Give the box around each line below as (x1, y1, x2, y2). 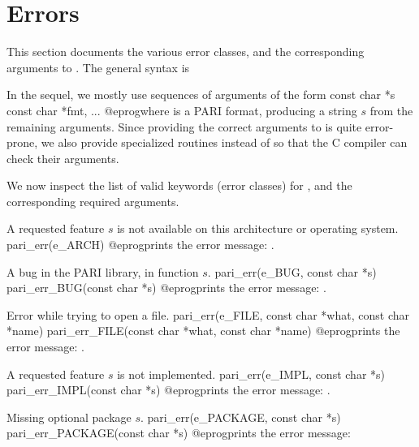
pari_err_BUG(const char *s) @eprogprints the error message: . (6, 279, 326, 296)
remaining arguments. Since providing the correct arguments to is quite (6, 118, 362, 135)
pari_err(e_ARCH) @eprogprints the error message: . (6, 236, 274, 253)
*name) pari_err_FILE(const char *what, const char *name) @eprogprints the (6, 322, 400, 339)
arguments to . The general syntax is (6, 58, 190, 75)
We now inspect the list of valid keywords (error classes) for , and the (6, 177, 352, 194)
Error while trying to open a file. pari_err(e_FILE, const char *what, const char (6, 306, 409, 323)
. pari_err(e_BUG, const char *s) (207, 263, 377, 280)
